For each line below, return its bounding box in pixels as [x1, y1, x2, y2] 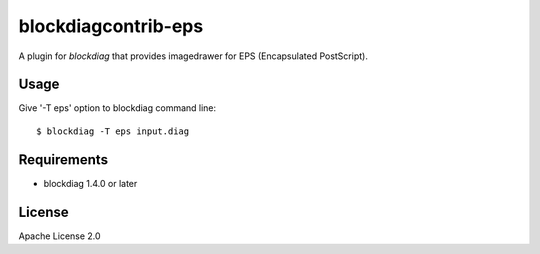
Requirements [18, 151, 109, 168]
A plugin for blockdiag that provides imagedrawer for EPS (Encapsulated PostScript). [18, 50, 369, 62]
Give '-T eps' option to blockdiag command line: [18, 102, 217, 114]
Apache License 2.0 [18, 230, 101, 242]
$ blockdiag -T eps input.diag [36, 125, 190, 137]
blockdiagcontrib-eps [18, 15, 204, 37]
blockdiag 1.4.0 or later [43, 177, 138, 189]
